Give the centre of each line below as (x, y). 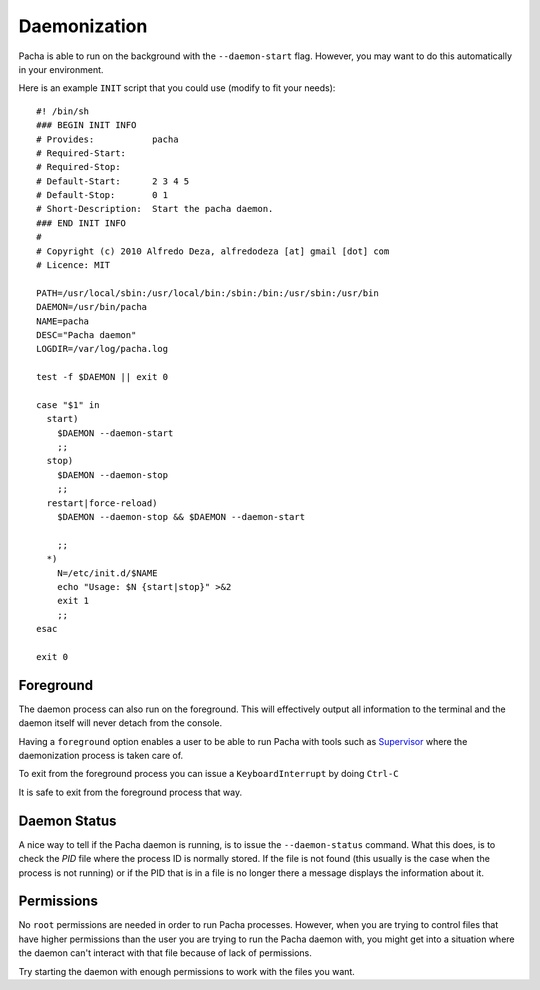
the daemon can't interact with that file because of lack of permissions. (165, 953)
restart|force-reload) (102, 503)
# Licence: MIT (73, 265)
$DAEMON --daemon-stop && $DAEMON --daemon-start (180, 517)
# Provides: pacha (107, 139)
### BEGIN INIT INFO (86, 125)
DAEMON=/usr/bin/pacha (92, 307)
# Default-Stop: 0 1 (102, 195)
